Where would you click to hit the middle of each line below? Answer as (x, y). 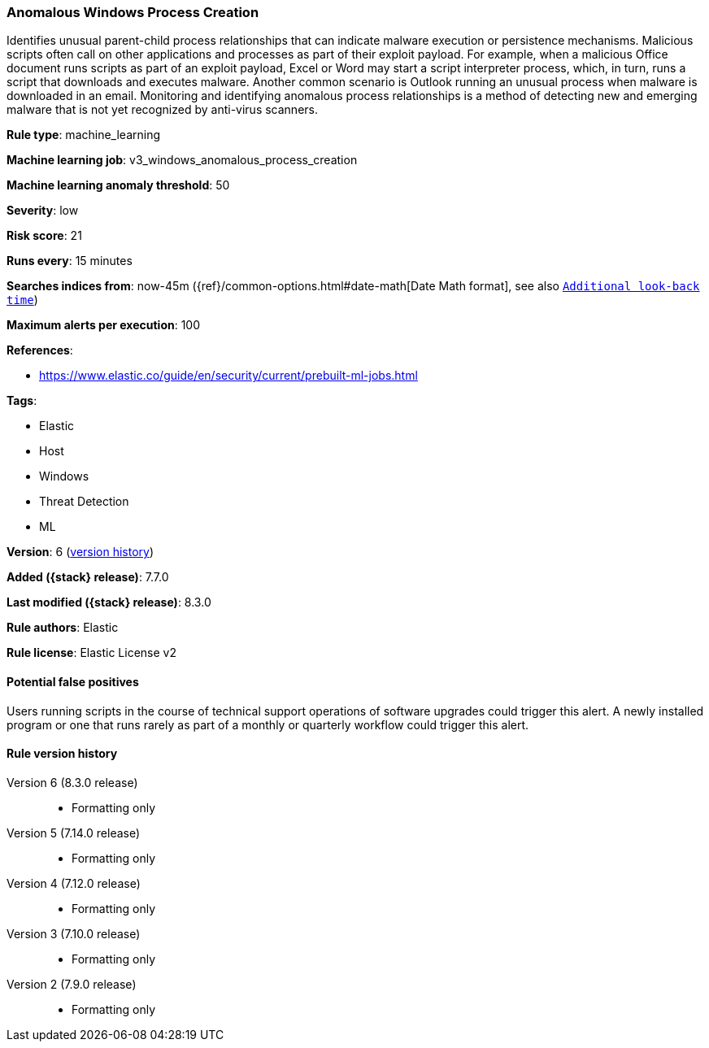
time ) (22, 300)
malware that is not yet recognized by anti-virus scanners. (162, 110)
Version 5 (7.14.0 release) (74, 833)
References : (40, 350)
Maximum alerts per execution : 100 (104, 325)
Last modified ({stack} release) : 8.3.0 (109, 602)
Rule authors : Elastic (63, 628)
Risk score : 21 (44, 236)
